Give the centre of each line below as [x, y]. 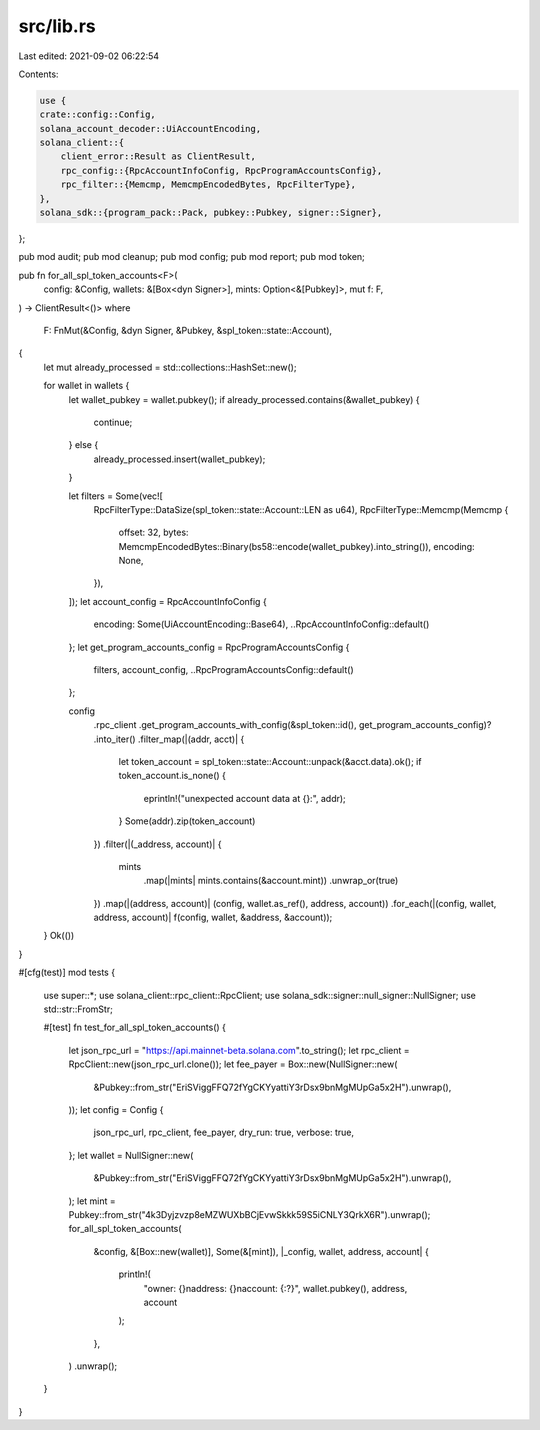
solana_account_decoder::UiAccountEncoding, [150, 128]
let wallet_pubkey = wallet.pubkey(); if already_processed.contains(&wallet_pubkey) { [244, 399]
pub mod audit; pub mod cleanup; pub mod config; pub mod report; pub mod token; [191, 257]
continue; [113, 422]
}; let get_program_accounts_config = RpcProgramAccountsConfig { [209, 647]
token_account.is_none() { [172, 776]
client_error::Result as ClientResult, [158, 156]
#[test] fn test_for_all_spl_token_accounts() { [135, 1027]
